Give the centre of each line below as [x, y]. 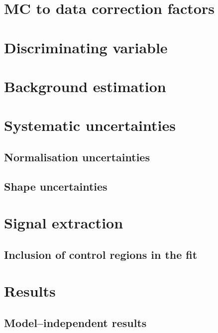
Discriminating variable [86, 47]
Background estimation [85, 86]
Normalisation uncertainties [77, 157]
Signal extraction [64, 223]
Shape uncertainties [56, 186]
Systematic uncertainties [90, 125]
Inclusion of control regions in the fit [101, 254]
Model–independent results [75, 322]
